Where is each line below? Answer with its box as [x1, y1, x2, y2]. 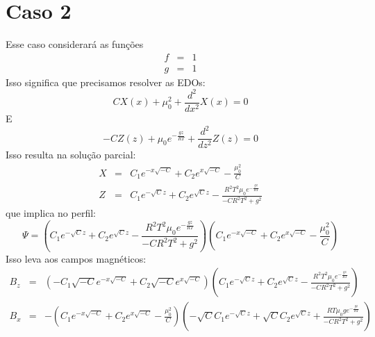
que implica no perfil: [6, 206, 96, 220]
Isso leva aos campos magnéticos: [6, 251, 147, 265]
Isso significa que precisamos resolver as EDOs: [6, 74, 206, 89]
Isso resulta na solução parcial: [6, 147, 136, 162]
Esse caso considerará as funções [6, 37, 144, 51]
